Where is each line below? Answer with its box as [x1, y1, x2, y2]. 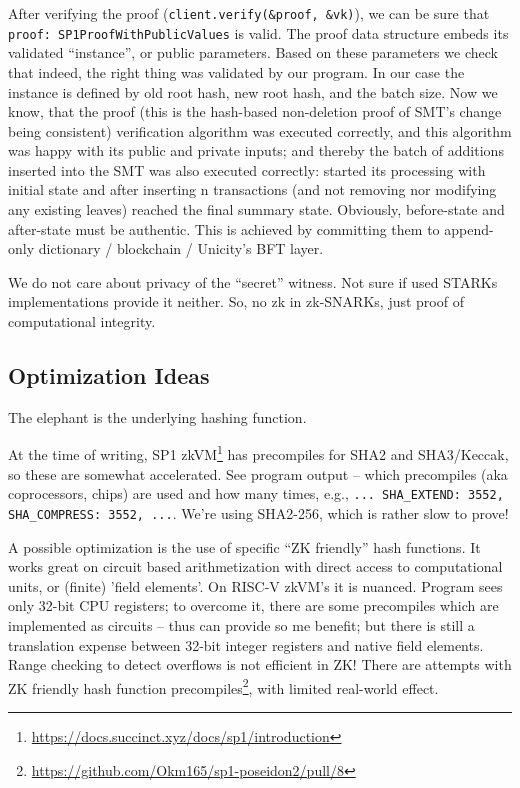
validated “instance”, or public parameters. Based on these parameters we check [8, 42, 498, 63]
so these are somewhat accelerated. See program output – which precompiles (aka [8, 463, 508, 484]
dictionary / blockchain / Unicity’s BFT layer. [38, 238, 324, 259]
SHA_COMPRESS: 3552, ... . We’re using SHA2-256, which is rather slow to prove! [8, 502, 509, 523]
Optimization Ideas [8, 360, 210, 391]
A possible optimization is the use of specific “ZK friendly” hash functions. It [8, 536, 481, 557]
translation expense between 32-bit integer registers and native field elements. [8, 634, 484, 655]
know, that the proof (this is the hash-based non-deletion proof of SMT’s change [8, 101, 502, 122]
